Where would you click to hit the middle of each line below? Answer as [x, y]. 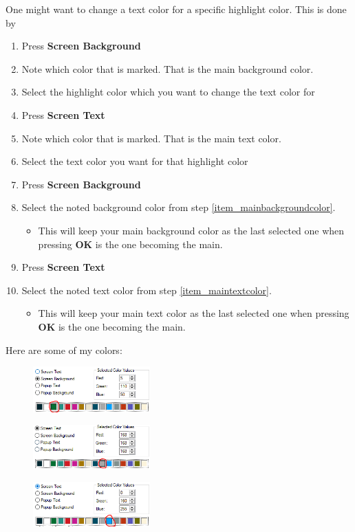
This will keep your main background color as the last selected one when [191, 230]
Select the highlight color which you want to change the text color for [168, 92]
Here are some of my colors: [64, 350]
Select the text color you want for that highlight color [135, 161]
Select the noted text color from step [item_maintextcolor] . [147, 290]
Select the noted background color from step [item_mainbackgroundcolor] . [179, 207]
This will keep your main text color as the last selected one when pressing [194, 313]
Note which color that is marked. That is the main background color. [168, 68]
